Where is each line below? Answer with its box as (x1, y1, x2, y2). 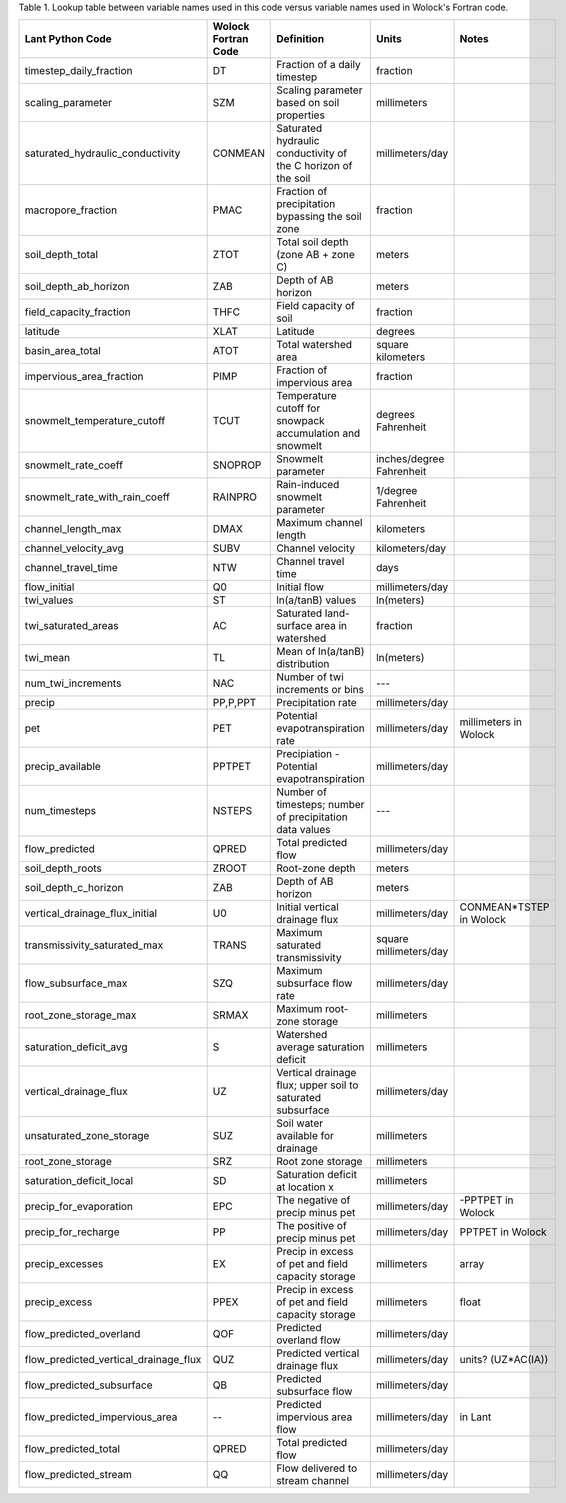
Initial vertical (276, 900, 339, 914)
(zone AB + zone (276, 248, 355, 262)
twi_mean (24, 651, 70, 665)
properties (276, 108, 325, 122)
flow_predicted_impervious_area (24, 1410, 178, 1424)
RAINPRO (212, 490, 257, 504)
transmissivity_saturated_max (24, 938, 164, 952)
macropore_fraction (24, 203, 118, 217)
